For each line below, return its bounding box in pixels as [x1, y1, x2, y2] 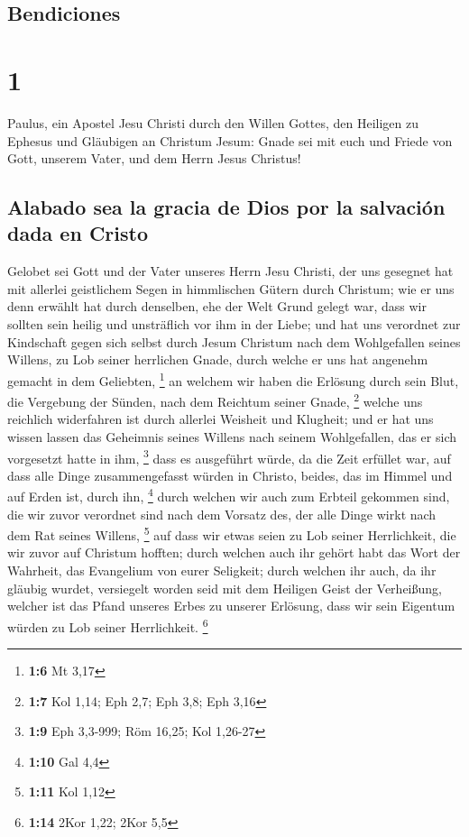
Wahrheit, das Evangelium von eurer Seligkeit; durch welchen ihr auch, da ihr [7, 561, 437, 580]
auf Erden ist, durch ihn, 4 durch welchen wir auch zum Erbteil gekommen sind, [7, 484, 450, 506]
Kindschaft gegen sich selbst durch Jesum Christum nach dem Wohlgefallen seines [7, 332, 461, 351]
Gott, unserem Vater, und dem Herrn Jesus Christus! [7, 149, 301, 168]
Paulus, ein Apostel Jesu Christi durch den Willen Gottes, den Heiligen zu [7, 113, 418, 132]
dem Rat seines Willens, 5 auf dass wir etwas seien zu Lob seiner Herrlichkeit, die [7, 523, 456, 544]
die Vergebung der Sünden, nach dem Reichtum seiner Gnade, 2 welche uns [7, 390, 423, 410]
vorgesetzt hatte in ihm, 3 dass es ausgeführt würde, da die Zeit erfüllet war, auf [7, 446, 451, 467]
